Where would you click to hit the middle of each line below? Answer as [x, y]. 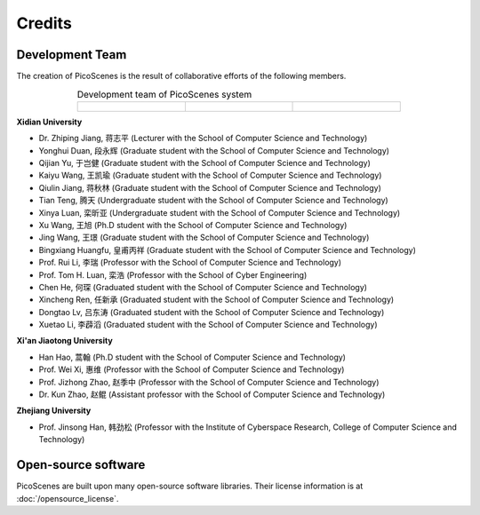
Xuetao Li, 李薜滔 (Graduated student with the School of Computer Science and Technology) [208, 325]
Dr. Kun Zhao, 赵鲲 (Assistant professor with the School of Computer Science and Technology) [212, 394]
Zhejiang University [54, 411]
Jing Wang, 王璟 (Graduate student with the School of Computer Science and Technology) [204, 238]
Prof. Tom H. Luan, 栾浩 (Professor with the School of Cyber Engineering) [173, 274]
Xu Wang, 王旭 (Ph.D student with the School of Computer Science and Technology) [193, 225]
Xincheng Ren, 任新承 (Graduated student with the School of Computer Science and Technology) [216, 300]
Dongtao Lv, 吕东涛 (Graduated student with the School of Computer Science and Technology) [212, 312]
